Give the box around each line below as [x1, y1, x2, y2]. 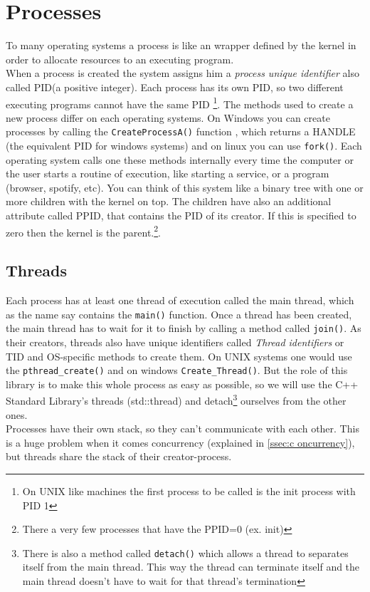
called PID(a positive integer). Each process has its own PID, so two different [6, 79, 344, 94]
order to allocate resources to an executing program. [6, 51, 234, 66]
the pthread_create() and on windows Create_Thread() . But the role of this [6, 363, 348, 378]
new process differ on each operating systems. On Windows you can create [6, 110, 330, 125]
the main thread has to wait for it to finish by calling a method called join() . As [6, 321, 361, 336]
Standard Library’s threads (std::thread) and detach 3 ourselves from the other [6, 391, 347, 408]
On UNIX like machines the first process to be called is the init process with [22, 484, 356, 499]
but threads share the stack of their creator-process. [6, 449, 232, 464]
